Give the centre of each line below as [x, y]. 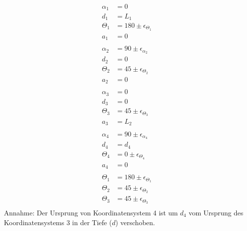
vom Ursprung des [216, 213]
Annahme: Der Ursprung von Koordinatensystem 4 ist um [91, 213]
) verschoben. [135, 222]
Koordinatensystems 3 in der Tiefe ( [58, 222]
